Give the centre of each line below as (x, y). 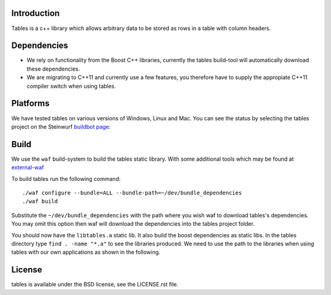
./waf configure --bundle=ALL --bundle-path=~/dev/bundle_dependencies (132, 193)
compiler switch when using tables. (71, 86)
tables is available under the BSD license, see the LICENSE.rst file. (95, 285)
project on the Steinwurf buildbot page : (61, 126)
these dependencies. (53, 69)
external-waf (28, 167)
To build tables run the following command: (66, 178)
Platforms (30, 103)
